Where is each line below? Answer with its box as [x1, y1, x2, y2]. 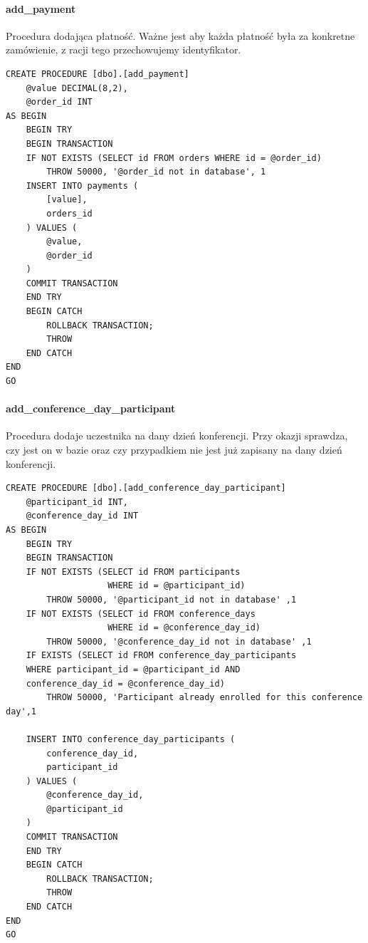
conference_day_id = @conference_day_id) [26, 678, 225, 689]
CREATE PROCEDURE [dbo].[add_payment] [6, 68, 189, 79]
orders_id [46, 208, 93, 219]
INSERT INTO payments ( [26, 180, 139, 191]
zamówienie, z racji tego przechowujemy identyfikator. [6, 42, 241, 57]
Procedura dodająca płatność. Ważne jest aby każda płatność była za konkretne [6, 28, 355, 43]
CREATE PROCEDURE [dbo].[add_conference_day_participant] [6, 483, 286, 494]
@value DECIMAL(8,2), [26, 83, 128, 93]
